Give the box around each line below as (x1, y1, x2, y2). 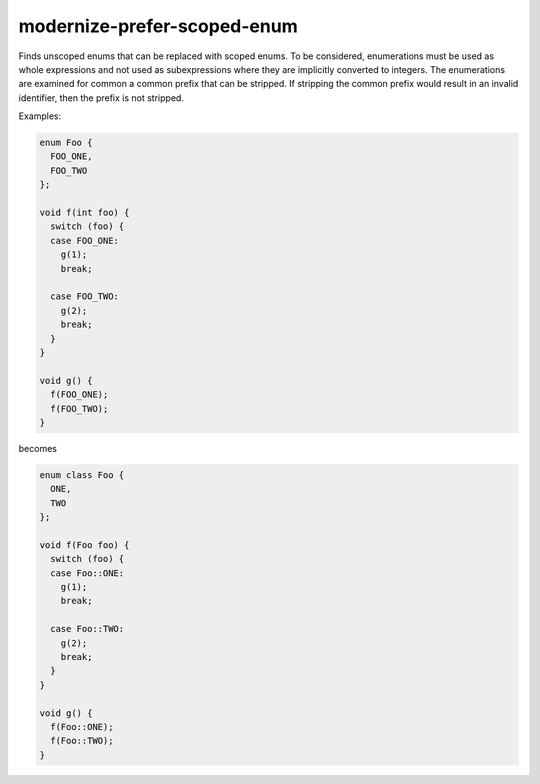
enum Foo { (39, 137, 93, 149)
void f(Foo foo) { (39, 539, 130, 550)
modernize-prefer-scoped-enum (18, 15, 299, 37)
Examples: (18, 110, 62, 122)
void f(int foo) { (39, 207, 130, 219)
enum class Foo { (39, 469, 125, 480)
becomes (18, 442, 57, 454)
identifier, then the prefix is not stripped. (18, 91, 185, 104)
